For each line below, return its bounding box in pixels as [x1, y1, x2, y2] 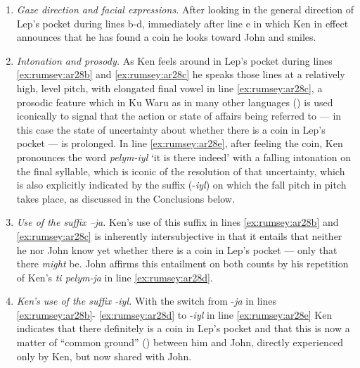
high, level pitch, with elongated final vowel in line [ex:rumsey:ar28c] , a [16, 80, 323, 95]
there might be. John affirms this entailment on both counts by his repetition [16, 256, 349, 271]
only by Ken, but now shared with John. [16, 348, 192, 363]
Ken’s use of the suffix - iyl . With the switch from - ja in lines [16, 293, 276, 308]
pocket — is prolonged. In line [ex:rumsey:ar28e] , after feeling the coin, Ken [16, 136, 343, 151]
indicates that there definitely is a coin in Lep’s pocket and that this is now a [16, 321, 350, 336]
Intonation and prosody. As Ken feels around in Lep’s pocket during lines [16, 53, 333, 68]
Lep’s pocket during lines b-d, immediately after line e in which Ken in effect [16, 15, 349, 30]
